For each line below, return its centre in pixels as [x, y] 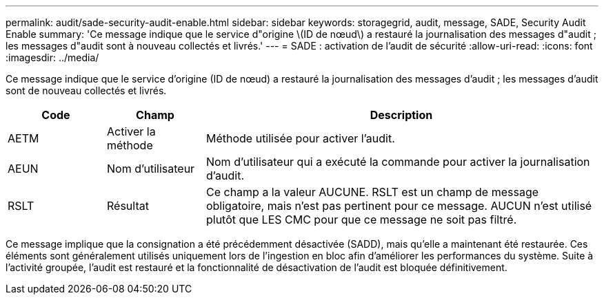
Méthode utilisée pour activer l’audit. [300, 138]
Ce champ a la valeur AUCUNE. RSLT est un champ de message [372, 192]
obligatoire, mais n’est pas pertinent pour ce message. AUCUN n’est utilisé [399, 206]
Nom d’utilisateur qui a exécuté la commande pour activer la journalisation [398, 162]
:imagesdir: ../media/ [52, 57]
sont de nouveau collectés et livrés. [86, 90]
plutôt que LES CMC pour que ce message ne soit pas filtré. [361, 219]
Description [401, 115]
